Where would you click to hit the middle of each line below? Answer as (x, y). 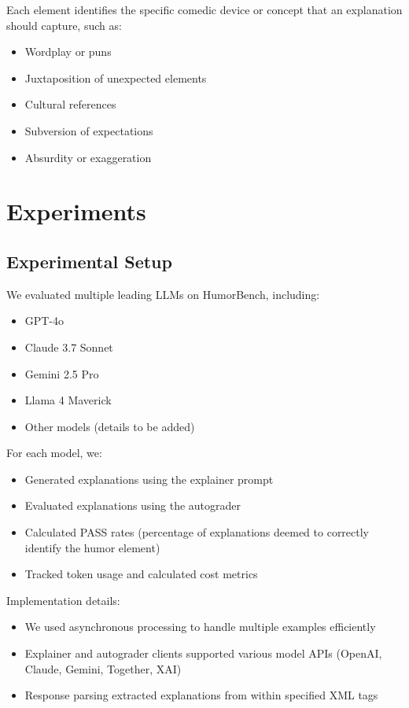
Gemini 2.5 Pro (62, 373)
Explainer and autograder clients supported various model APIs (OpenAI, (203, 653)
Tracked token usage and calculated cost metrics (141, 574)
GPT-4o (44, 321)
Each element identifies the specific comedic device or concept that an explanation (204, 9)
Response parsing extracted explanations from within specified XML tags (201, 695)
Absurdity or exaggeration (88, 157)
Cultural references (70, 104)
